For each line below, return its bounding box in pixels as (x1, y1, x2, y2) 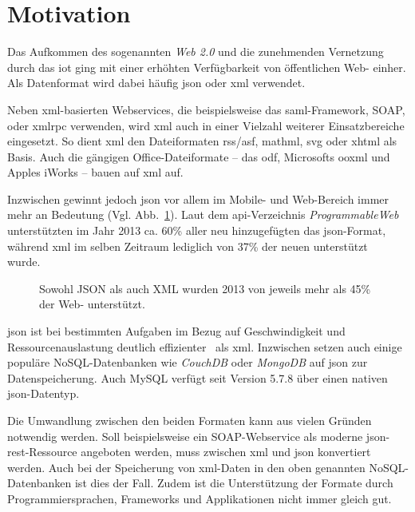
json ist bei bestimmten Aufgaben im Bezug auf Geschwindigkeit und (7, 323, 346, 339)
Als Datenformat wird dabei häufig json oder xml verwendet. (7, 74, 306, 91)
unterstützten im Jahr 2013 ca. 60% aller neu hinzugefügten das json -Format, (7, 222, 386, 239)
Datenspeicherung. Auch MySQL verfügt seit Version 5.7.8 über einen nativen (7, 369, 388, 386)
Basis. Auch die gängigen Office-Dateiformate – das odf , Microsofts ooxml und (7, 148, 390, 165)
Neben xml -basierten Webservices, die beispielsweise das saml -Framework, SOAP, (7, 101, 405, 117)
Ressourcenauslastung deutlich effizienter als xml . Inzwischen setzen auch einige (7, 338, 402, 355)
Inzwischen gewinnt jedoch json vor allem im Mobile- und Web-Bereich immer (7, 190, 389, 207)
